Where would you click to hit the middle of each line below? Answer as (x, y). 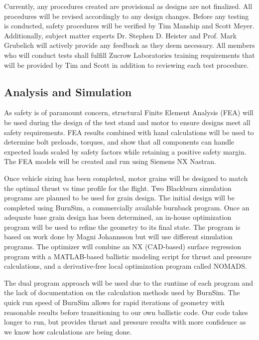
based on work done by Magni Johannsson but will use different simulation (118, 237)
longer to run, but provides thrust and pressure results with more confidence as (125, 322)
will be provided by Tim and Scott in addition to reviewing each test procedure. (127, 65)
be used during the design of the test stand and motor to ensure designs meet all (127, 122)
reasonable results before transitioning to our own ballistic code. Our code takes (126, 312)
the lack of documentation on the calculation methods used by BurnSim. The (122, 292)
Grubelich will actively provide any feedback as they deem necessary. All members (129, 45)
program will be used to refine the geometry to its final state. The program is (122, 227)
